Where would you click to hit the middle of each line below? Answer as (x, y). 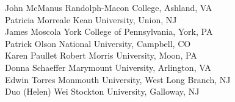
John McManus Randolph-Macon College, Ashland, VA (109, 7)
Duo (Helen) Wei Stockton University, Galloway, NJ (102, 91)
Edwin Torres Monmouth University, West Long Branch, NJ (118, 79)
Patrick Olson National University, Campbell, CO (98, 43)
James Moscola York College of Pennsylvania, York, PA (109, 31)
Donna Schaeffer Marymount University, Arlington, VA (108, 67)
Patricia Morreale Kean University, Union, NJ (91, 19)
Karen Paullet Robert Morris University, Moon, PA (101, 55)
